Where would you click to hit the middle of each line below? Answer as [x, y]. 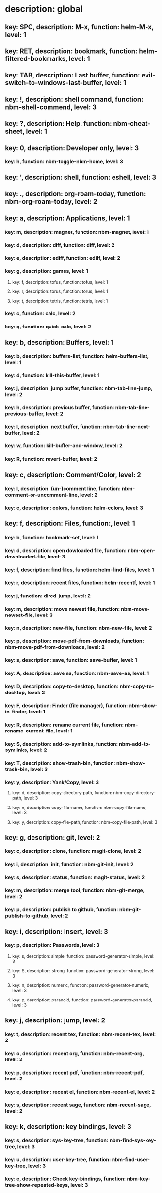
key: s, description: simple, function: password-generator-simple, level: [83, 956]
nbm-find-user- [131, 1160]
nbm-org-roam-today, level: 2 [51, 202]
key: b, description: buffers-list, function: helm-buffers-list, [77, 356]
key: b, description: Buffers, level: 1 [59, 342]
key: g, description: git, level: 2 [53, 837]
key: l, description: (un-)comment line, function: [63, 488]
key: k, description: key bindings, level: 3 [68, 1127]
